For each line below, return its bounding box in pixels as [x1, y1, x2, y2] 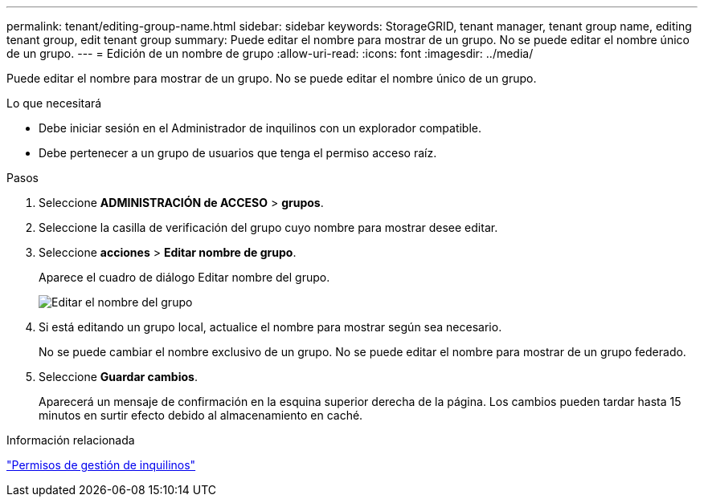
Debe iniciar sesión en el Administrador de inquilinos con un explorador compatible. [39, 121, 482, 135]
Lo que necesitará [6, 96, 102, 110]
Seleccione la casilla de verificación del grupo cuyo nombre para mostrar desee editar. [39, 221, 498, 234]
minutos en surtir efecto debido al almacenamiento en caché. [39, 408, 363, 422]
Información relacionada [6, 433, 135, 447]
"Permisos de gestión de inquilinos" [6, 458, 196, 472]
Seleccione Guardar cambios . [39, 370, 198, 383]
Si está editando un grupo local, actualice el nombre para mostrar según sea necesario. [39, 320, 502, 334]
